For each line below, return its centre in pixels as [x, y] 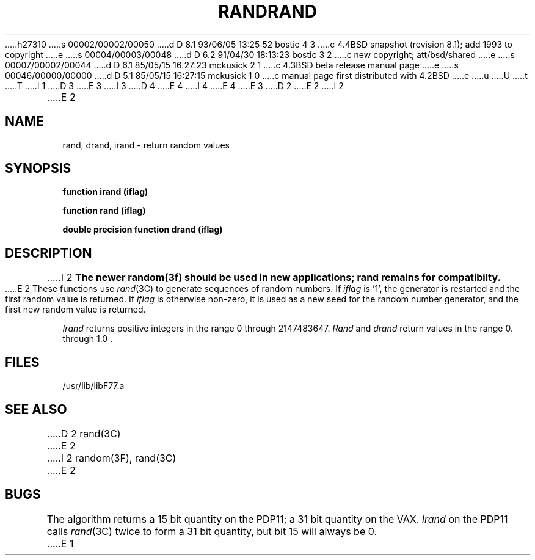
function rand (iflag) [104, 211]
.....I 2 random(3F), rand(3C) [111, 458]
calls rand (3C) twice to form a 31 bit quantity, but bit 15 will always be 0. [212, 531]
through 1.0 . [88, 339]
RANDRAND [267, 12]
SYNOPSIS [38, 169]
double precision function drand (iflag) [143, 230]
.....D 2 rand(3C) [84, 433]
